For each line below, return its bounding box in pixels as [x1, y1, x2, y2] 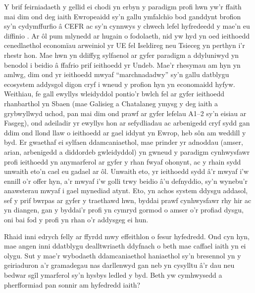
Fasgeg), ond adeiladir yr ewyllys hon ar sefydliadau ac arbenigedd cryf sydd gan [4, 118, 250, 128]
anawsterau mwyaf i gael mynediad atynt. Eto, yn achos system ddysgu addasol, [4, 185, 248, 196]
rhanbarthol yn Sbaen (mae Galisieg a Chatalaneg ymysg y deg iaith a [4, 98, 218, 108]
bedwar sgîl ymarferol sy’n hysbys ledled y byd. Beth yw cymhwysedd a [4, 270, 222, 280]
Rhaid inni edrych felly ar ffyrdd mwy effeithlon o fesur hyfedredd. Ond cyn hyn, [4, 231, 250, 241]
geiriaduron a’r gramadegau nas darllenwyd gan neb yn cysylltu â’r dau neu [4, 260, 235, 270]
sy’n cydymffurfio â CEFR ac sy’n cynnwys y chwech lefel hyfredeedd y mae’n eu [4, 21, 250, 31]
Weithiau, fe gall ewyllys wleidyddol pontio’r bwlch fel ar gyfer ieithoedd [4, 88, 225, 99]
